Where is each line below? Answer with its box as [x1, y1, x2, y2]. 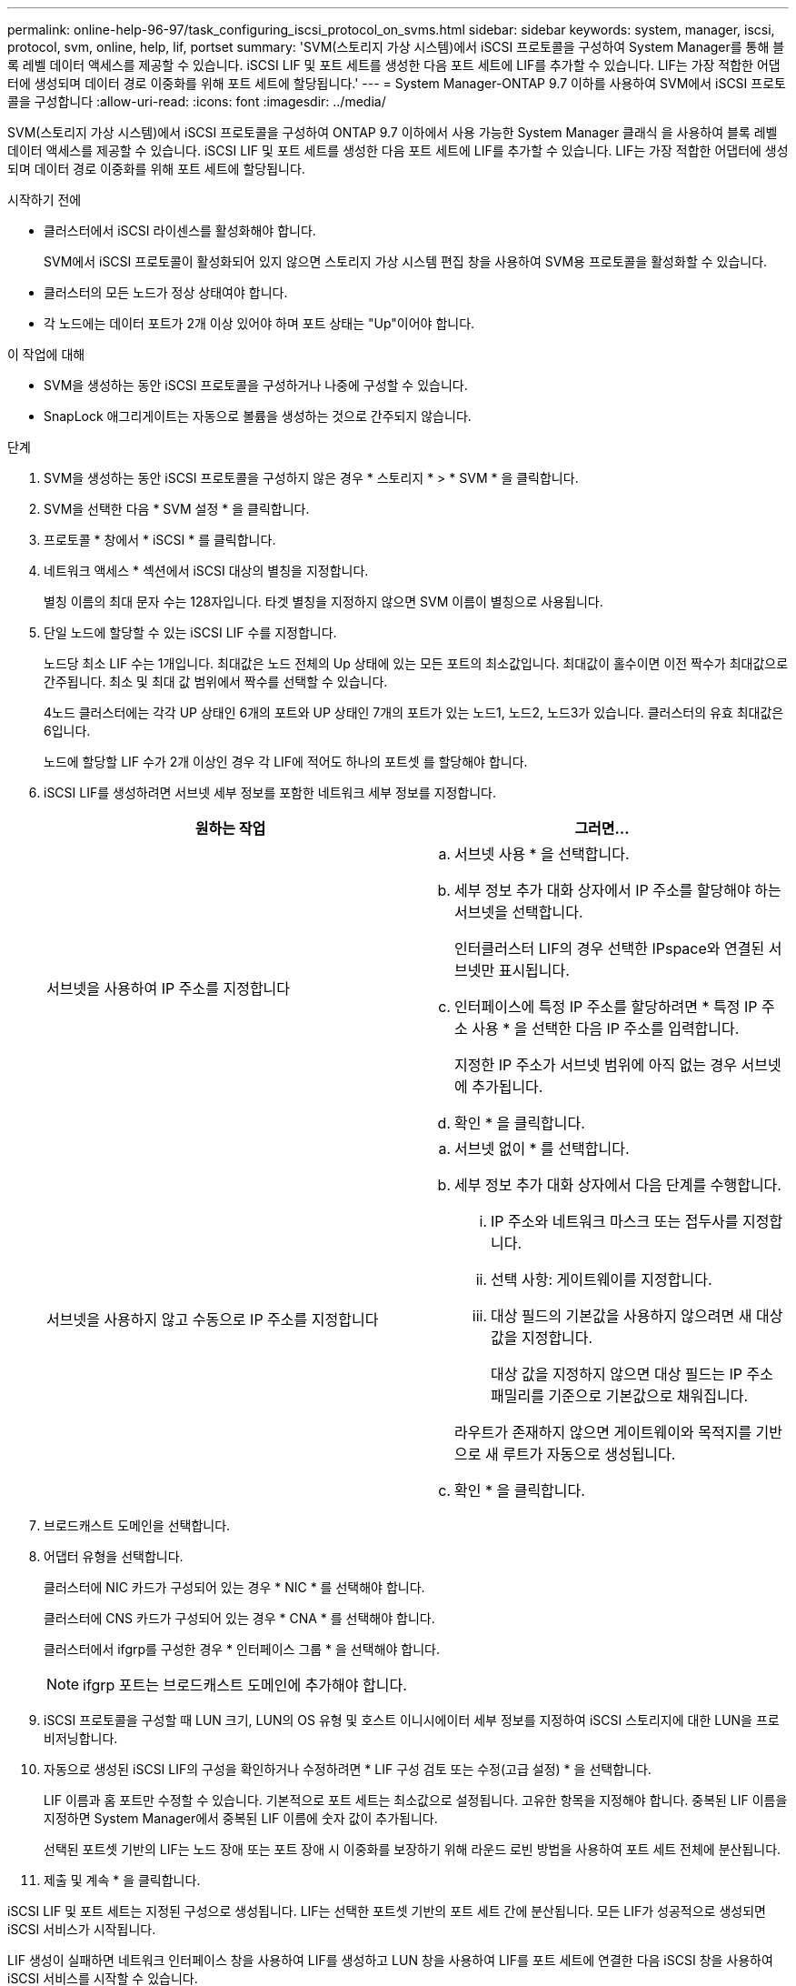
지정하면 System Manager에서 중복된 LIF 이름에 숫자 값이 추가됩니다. [44, 1810, 438, 1826]
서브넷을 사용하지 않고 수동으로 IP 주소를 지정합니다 [46, 1310, 379, 1329]
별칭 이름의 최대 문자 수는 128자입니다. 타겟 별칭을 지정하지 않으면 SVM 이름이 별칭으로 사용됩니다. [44, 594, 603, 609]
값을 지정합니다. [491, 1329, 593, 1347]
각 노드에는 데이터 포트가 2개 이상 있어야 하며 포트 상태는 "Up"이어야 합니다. [44, 316, 475, 331]
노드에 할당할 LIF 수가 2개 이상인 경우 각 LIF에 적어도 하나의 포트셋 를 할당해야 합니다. [44, 754, 528, 769]
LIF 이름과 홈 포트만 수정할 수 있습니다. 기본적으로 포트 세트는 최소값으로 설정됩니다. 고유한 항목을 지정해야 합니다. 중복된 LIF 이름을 [44, 1792, 788, 1808]
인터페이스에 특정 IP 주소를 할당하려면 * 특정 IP [454, 998, 758, 1016]
